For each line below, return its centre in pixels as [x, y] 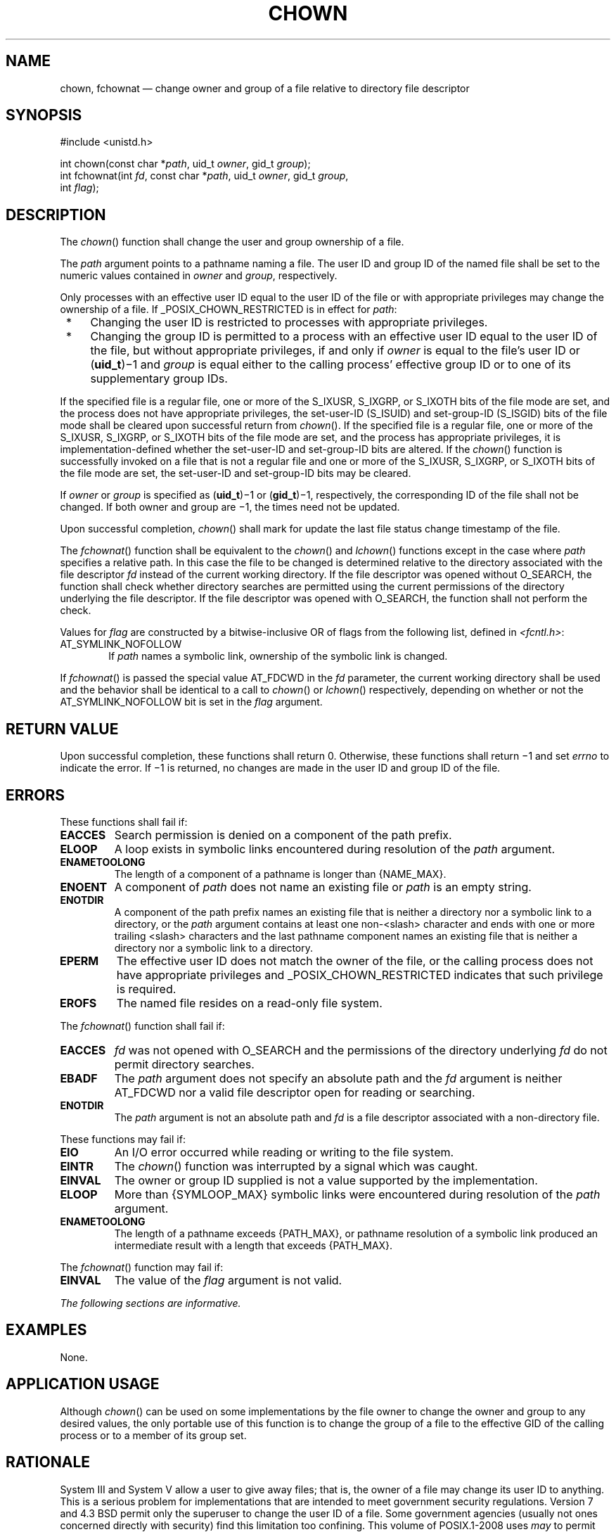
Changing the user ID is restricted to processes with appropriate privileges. [289, 323]
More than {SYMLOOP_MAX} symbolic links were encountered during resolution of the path [357, 1194]
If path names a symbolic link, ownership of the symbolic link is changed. [278, 656]
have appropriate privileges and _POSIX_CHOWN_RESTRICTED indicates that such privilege [360, 975]
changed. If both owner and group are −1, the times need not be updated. [230, 507]
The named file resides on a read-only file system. [249, 1003]
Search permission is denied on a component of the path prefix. [283, 835]
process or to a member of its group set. [153, 1435]
